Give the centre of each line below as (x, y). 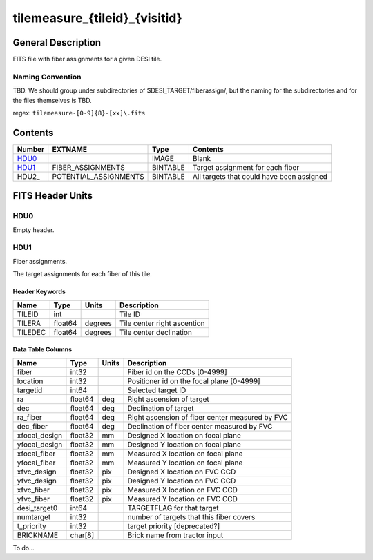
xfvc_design (37, 472)
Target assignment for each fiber (246, 167)
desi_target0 (37, 508)
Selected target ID (157, 390)
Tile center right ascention (162, 323)
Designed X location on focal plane (184, 435)
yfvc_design (37, 481)
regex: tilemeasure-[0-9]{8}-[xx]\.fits (79, 113)
